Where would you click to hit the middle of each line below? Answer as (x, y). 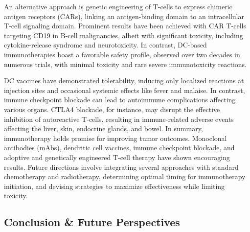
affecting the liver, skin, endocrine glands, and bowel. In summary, (103, 128)
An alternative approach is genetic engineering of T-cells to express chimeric (118, 6)
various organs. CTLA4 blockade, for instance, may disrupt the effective (112, 109)
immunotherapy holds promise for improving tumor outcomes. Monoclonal (115, 138)
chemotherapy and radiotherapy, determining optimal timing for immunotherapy (125, 176)
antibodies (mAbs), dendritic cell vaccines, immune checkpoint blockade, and (119, 148)
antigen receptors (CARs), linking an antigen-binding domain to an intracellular (124, 16)
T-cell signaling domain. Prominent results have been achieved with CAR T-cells (125, 26)
